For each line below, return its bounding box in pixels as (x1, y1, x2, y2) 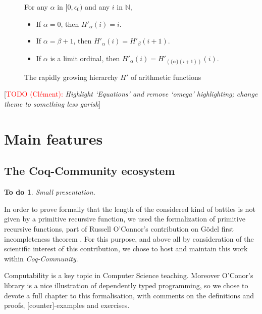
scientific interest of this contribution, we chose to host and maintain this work (4, 243, 248, 254)
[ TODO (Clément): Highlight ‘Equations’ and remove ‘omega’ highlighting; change (4, 88, 258, 99)
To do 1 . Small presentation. (4, 187, 95, 197)
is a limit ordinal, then (50, 53, 120, 63)
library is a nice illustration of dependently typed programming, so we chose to (4, 280, 248, 290)
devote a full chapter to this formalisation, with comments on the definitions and (4, 290, 254, 300)
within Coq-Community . (4, 253, 78, 263)
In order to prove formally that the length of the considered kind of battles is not (4, 203, 255, 214)
